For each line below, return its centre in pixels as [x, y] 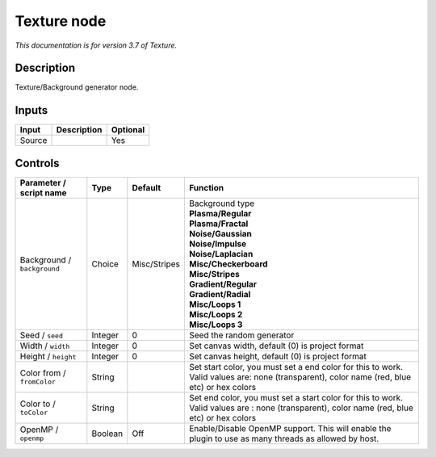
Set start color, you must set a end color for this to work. [296, 367]
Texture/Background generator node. [77, 87]
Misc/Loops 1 [215, 304]
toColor [34, 413]
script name [44, 192]
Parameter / [43, 182]
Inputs [31, 110]
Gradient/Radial [220, 294]
